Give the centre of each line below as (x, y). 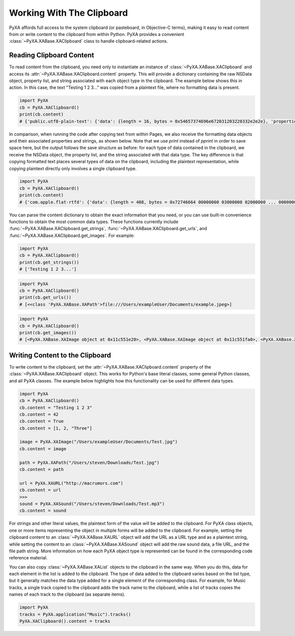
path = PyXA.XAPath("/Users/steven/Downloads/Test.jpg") (89, 463)
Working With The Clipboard (68, 13)
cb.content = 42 (39, 414)
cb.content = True (42, 421)
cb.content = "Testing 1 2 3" (56, 407)
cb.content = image (43, 449)
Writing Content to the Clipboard (60, 355)
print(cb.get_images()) (48, 333)
